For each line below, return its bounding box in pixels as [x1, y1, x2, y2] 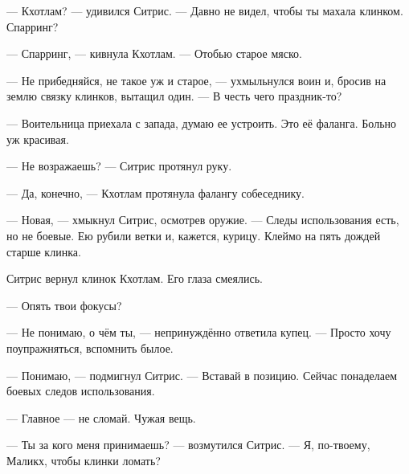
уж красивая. [6, 130, 69, 147]
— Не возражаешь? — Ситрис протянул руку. [6, 157, 232, 174]
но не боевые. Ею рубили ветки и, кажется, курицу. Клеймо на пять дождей [6, 227, 381, 243]
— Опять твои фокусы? [6, 296, 122, 313]
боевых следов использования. [6, 382, 155, 399]
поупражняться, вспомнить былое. [6, 339, 174, 356]
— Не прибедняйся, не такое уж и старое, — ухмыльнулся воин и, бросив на [6, 72, 387, 88]
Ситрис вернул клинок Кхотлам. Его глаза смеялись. [6, 270, 263, 287]
